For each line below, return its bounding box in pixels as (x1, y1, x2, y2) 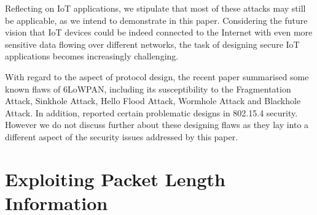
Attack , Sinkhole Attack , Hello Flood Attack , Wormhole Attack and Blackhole (5, 94, 301, 107)
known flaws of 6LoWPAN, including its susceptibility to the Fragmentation (5, 82, 291, 95)
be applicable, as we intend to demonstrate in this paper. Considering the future (5, 13, 308, 26)
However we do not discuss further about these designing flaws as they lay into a (5, 118, 309, 131)
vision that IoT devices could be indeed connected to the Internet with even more (5, 26, 313, 39)
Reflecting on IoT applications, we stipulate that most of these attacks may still (5, 2, 306, 14)
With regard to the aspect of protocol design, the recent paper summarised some (5, 70, 309, 83)
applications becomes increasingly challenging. (5, 50, 179, 62)
